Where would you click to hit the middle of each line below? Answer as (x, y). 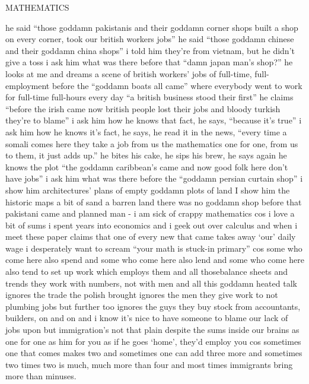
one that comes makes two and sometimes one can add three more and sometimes (154, 353)
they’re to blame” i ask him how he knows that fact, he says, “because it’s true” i (154, 120)
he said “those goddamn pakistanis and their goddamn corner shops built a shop (152, 27)
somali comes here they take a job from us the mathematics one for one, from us (152, 143)
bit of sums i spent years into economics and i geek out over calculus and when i (152, 225)
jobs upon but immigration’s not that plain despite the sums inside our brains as (152, 330)
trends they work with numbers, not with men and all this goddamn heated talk (151, 283)
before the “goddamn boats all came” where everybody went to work (177, 85)
